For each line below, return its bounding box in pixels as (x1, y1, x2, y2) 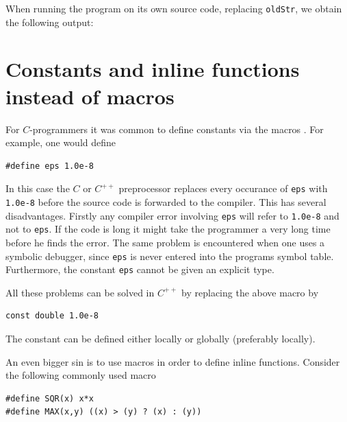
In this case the (5, 181, 70, 196)
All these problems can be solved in (5, 285, 155, 299)
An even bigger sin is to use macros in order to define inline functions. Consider (5, 354, 340, 368)
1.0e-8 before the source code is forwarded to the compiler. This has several (5, 195, 326, 209)
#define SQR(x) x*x (5, 393, 94, 403)
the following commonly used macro (5, 368, 156, 382)
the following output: (5, 14, 94, 29)
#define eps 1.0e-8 (5, 161, 94, 171)
